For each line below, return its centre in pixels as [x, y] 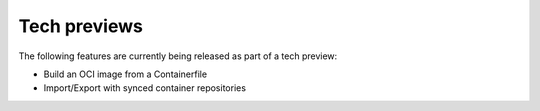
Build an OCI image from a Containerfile [125, 74]
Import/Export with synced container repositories [145, 88]
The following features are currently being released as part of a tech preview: [178, 56]
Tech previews [81, 26]
